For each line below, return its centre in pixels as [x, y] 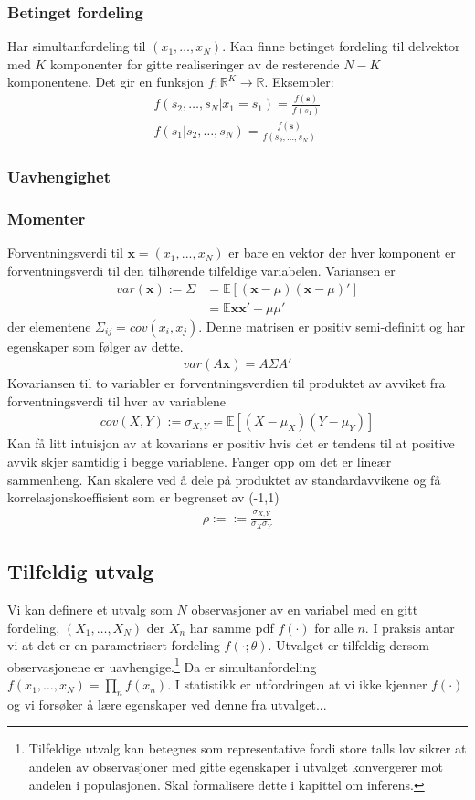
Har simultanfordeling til [77, 46]
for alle [334, 627]
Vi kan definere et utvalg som [90, 610]
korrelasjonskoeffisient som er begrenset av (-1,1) [143, 497]
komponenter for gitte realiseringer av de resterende [195, 63]
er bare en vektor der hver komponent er [342, 253]
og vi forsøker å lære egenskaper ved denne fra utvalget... [167, 704]
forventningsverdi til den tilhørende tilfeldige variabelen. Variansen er [201, 270]
